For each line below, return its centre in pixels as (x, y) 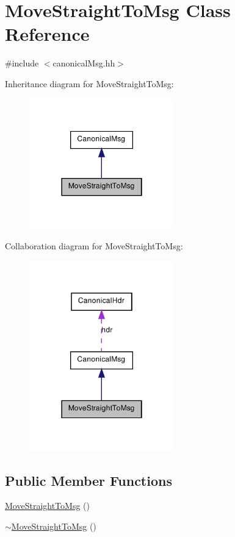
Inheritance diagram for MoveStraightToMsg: (89, 83)
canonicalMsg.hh (84, 63)
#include (22, 63)
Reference (47, 34)
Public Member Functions (89, 480)
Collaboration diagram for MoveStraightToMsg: (94, 245)
